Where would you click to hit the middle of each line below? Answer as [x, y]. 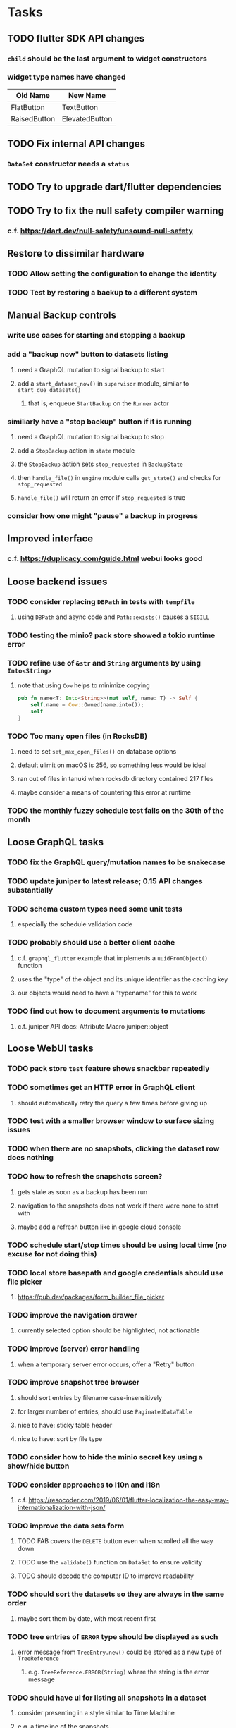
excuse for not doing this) [52, 1254]
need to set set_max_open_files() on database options [97, 751]
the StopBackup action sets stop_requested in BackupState [100, 464]
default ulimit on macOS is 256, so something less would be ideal [112, 765]
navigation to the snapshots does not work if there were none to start [118, 1206]
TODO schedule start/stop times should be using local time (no [117, 1245]
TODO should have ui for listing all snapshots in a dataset [107, 1698]
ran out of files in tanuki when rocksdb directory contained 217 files [115, 778]
